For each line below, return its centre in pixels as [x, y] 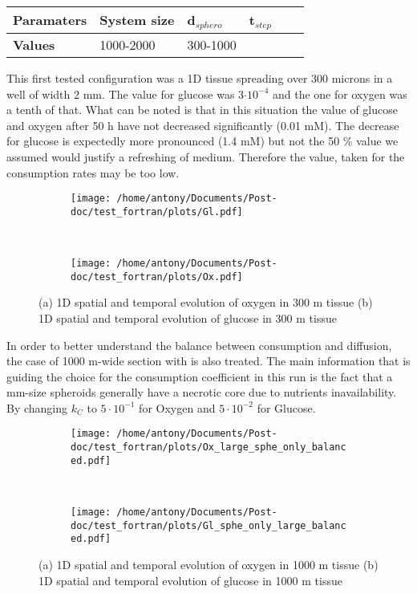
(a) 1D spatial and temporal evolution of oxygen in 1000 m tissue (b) [208, 564]
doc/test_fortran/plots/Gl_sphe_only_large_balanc [208, 525]
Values [34, 44]
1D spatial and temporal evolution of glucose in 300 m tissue [188, 317]
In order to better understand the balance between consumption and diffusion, [199, 345]
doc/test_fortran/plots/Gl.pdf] [157, 212]
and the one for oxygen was [340, 94]
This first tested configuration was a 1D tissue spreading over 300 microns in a [200, 77]
